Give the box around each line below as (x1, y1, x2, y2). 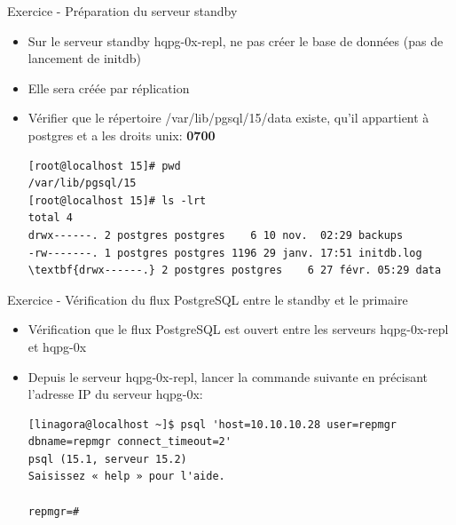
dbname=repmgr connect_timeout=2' (28, 435, 232, 449)
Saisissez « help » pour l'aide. (28, 470, 225, 483)
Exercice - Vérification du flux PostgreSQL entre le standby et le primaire (7, 290, 408, 308)
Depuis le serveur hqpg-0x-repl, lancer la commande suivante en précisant (28, 367, 428, 386)
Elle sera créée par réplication (28, 78, 190, 97)
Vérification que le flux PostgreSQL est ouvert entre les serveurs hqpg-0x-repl (28, 320, 449, 338)
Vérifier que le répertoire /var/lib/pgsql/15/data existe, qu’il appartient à (28, 108, 429, 127)
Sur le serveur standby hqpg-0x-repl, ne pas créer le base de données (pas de (28, 31, 444, 50)
